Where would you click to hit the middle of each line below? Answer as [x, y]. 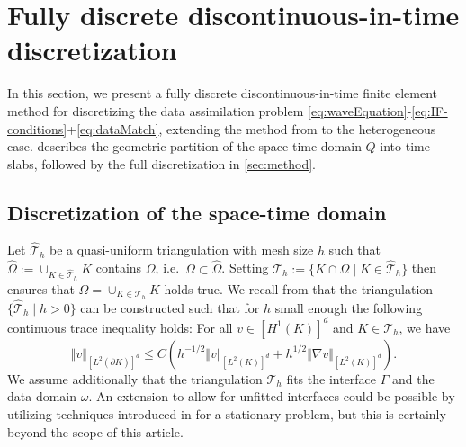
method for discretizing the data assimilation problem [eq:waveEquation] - [210, 110]
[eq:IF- [430, 110]
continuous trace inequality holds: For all [120, 327]
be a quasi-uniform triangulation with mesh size [182, 250]
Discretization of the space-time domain [197, 212]
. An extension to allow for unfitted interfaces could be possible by [272, 396]
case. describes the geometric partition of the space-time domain [184, 146]
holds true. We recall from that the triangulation [299, 288]
